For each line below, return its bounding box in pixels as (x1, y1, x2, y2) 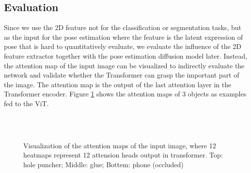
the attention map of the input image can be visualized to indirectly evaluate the (4, 60, 245, 70)
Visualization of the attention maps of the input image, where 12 (23, 140, 216, 150)
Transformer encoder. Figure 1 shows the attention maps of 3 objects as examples (4, 89, 247, 99)
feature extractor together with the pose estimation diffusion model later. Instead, (4, 50, 248, 61)
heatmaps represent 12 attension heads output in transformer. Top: (23, 150, 223, 160)
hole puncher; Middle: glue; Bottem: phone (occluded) (23, 159, 184, 169)
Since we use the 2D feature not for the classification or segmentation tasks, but (4, 22, 241, 32)
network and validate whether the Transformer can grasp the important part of (4, 70, 239, 80)
